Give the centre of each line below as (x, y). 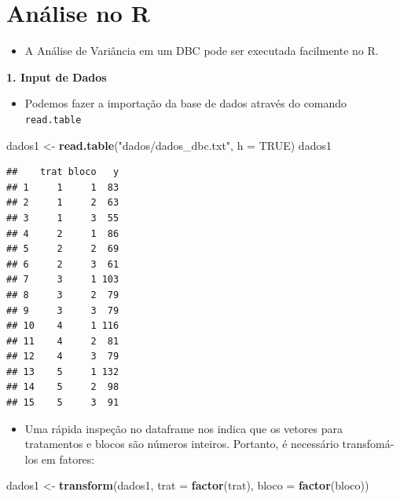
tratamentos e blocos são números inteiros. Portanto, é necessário (182, 444)
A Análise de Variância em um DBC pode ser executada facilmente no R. (202, 51)
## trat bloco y (63, 172)
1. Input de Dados (57, 76)
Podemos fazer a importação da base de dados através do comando (186, 103)
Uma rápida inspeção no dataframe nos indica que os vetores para (183, 428)
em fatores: (68, 459)
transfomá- (368, 444)
